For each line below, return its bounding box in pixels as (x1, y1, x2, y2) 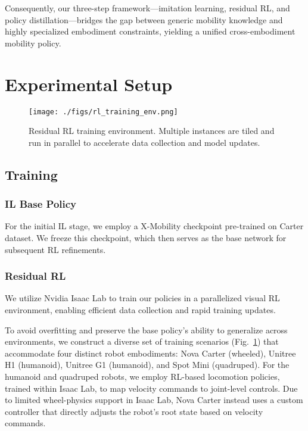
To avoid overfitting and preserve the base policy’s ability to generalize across (5, 323, 288, 336)
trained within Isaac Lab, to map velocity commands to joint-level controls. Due (5, 382, 298, 394)
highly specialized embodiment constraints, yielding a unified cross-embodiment (5, 25, 295, 38)
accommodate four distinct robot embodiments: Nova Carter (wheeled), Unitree (5, 346, 296, 359)
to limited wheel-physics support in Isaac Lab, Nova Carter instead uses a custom (5, 393, 303, 406)
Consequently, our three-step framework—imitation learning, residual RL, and (5, 2, 290, 14)
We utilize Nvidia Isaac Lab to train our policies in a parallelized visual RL (5, 292, 280, 304)
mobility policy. (5, 36, 61, 49)
